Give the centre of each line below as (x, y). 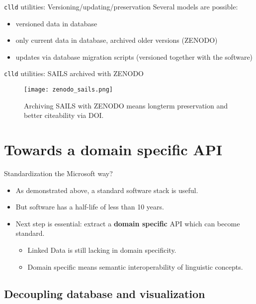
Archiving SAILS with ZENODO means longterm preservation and (126, 105)
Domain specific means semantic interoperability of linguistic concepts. (135, 266)
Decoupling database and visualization (105, 293)
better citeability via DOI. (64, 115)
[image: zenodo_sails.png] (68, 90)
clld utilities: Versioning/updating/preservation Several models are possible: (121, 6)
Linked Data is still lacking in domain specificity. (102, 250)
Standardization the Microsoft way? (58, 173)
